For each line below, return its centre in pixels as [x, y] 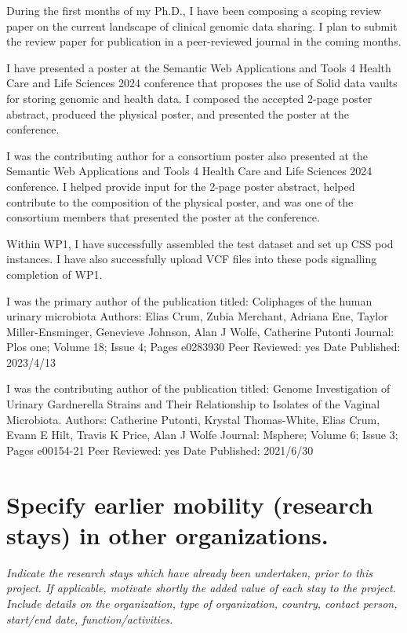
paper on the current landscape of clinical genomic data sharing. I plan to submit [202, 26]
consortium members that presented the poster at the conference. [163, 217]
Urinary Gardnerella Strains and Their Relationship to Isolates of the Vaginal [193, 404]
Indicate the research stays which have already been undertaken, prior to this [189, 572]
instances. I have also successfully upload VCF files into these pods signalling [192, 259]
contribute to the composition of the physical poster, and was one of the [180, 201]
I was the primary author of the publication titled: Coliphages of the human [189, 300]
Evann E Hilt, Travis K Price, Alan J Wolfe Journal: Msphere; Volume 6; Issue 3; [202, 435]
